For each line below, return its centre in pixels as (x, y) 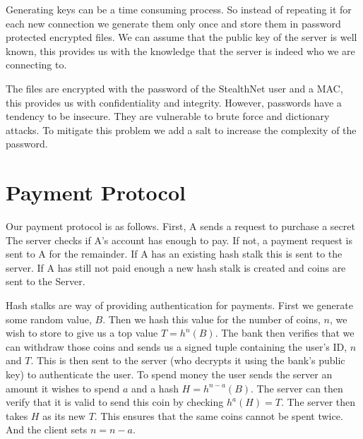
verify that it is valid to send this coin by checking (115, 402)
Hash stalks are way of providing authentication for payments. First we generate (179, 305)
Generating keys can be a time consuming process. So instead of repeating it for (179, 9)
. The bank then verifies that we (285, 333)
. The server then (318, 402)
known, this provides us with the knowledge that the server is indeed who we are (180, 50)
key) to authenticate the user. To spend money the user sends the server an (169, 374)
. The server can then (297, 388)
